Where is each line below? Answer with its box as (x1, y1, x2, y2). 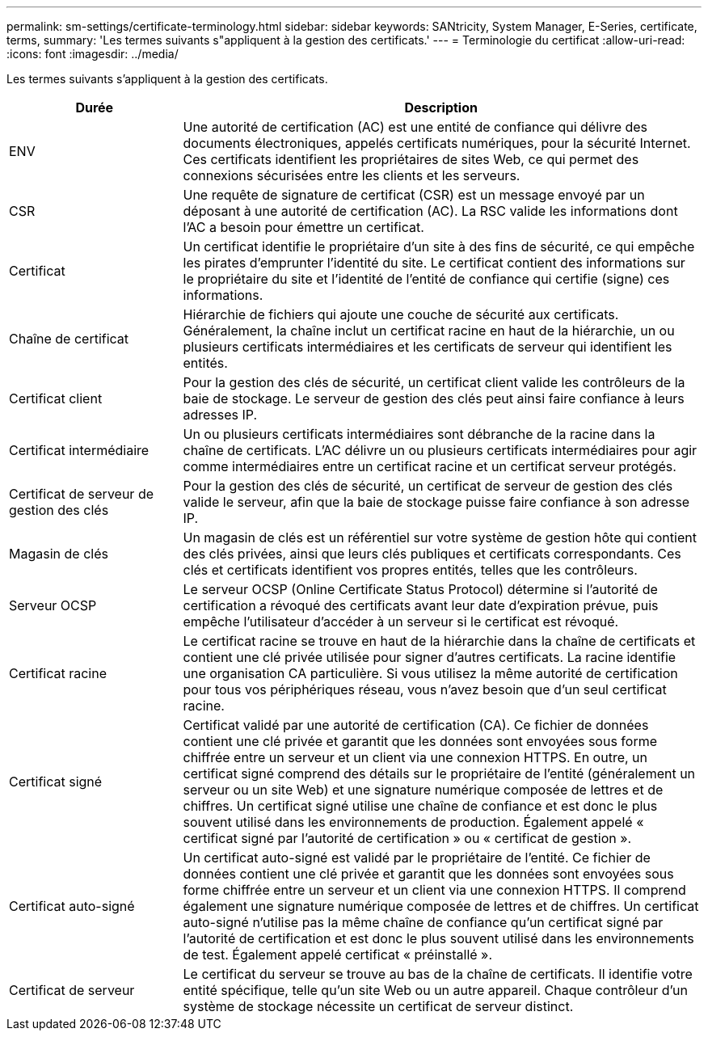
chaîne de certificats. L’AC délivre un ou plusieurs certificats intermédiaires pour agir (183, 442, 697, 458)
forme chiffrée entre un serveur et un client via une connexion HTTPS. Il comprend (183, 882, 686, 898)
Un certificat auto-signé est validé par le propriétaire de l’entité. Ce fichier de (183, 849, 651, 866)
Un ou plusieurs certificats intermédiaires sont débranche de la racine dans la (183, 426, 655, 442)
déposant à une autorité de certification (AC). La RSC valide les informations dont (183, 203, 678, 219)
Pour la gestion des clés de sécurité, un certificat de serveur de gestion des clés (183, 478, 673, 494)
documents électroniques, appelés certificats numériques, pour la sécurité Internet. (183, 135, 691, 151)
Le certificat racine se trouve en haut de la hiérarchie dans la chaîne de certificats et (183, 633, 696, 649)
